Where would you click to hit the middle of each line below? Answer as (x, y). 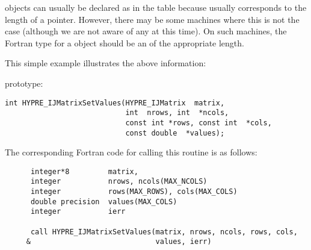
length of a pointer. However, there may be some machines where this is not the (152, 19)
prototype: (24, 83)
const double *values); (175, 133)
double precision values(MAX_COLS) (104, 202)
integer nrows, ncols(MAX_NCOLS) (119, 182)
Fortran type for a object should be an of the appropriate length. (125, 42)
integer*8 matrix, (84, 171)
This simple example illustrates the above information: (106, 63)
